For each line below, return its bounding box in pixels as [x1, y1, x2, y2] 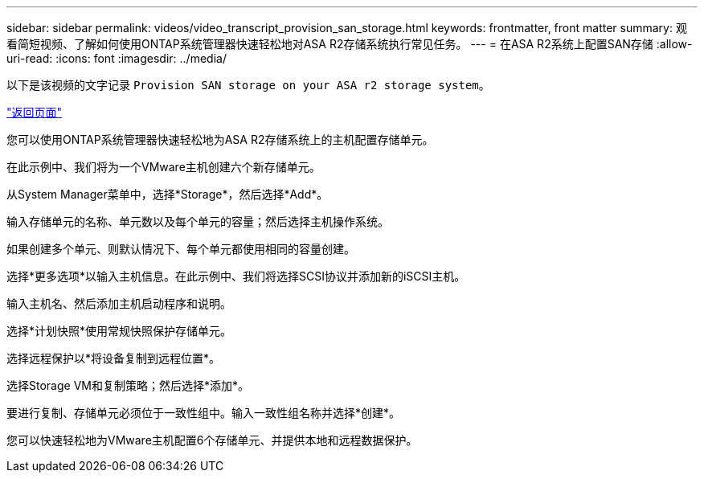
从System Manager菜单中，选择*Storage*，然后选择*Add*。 [6, 187, 329, 201]
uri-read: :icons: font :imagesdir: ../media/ [6, 51, 227, 65]
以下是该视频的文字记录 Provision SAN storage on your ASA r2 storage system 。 [6, 78, 490, 92]
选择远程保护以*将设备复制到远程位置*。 [6, 351, 221, 365]
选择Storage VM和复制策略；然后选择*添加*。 [6, 379, 249, 392]
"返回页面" [6, 105, 63, 119]
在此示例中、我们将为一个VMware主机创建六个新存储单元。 [6, 160, 321, 174]
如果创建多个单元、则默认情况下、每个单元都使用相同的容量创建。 [6, 242, 355, 256]
